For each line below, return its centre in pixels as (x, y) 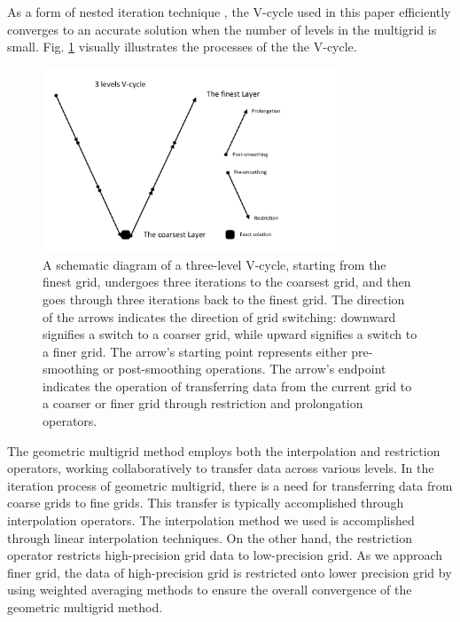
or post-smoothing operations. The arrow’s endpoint (245, 369)
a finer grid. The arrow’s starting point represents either (195, 351)
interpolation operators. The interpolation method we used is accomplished (211, 520)
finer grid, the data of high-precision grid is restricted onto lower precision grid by (230, 572)
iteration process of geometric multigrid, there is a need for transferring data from (230, 485)
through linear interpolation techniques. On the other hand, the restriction (210, 537)
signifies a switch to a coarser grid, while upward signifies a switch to (230, 334)
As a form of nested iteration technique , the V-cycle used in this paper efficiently (229, 12)
